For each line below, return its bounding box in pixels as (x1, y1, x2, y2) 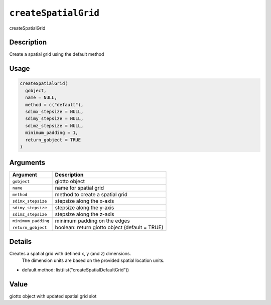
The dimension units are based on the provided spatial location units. (22, 257, 165, 263)
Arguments (9, 159, 46, 167)
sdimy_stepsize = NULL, (25, 116, 84, 121)
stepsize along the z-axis (55, 211, 114, 218)
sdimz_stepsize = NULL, (25, 123, 84, 128)
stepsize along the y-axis (55, 204, 114, 211)
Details (9, 237, 32, 246)
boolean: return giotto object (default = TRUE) (55, 224, 164, 231)
